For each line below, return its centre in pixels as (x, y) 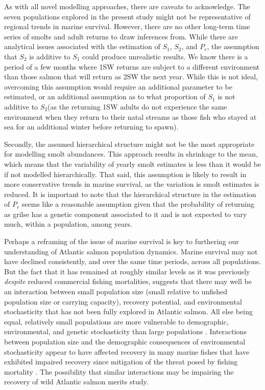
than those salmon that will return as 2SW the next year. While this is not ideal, (131, 77)
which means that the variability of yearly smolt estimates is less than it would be (133, 164)
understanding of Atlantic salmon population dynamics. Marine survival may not (131, 251)
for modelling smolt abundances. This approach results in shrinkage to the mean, (131, 154)
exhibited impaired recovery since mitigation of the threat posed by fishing (121, 362)
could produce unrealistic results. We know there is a (165, 56)
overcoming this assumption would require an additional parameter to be (118, 86)
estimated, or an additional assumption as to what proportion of (105, 96)
